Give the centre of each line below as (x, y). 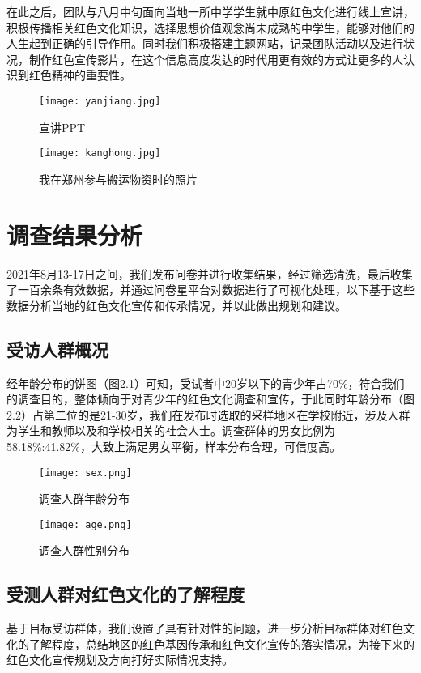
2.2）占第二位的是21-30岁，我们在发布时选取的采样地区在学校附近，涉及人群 (208, 414)
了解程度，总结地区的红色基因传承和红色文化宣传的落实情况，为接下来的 (221, 643)
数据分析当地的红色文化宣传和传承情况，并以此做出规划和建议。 (176, 305)
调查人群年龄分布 (84, 498)
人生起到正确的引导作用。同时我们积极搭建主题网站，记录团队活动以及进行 (205, 43)
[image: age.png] (85, 524)
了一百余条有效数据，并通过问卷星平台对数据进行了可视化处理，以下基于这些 (210, 290)
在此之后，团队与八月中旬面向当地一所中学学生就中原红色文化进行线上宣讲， (210, 11)
